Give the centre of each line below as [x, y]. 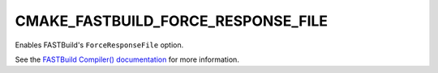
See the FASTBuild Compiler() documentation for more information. [127, 59]
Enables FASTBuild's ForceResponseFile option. [99, 45]
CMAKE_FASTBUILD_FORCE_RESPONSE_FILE [172, 21]
